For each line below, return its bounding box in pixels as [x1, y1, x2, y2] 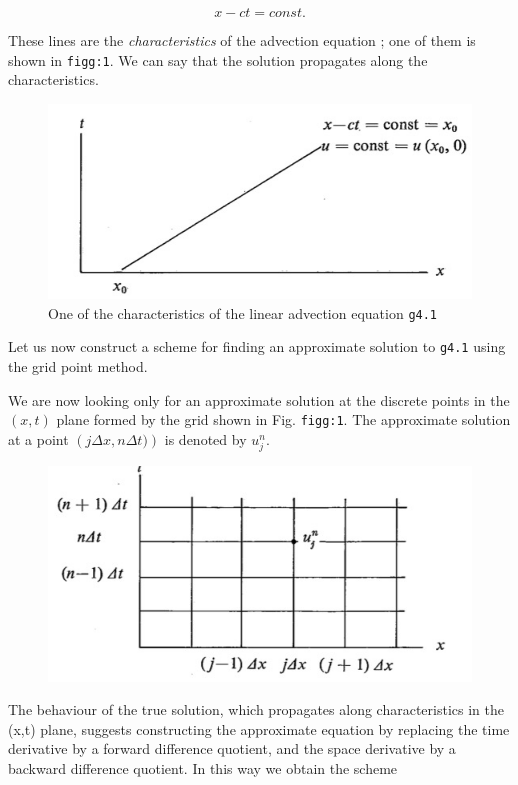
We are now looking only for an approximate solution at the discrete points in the [8, 389, 510, 410]
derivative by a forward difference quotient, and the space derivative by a [8, 738, 456, 759]
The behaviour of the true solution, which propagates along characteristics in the [8, 699, 504, 720]
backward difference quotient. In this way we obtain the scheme [8, 757, 398, 778]
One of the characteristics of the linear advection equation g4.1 [48, 302, 438, 323]
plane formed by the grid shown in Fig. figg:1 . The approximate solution [56, 409, 511, 430]
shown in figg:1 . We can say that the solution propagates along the [8, 49, 428, 70]
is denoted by [164, 428, 247, 449]
